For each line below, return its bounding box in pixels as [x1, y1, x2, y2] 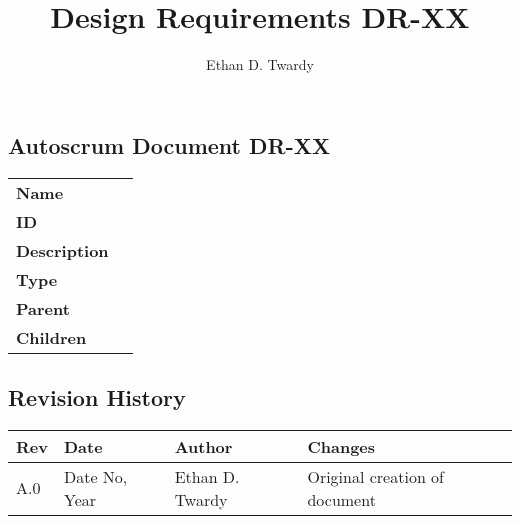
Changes [307, 434, 376, 458]
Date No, [63, 464, 128, 488]
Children [16, 325, 87, 349]
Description [16, 238, 109, 262]
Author [174, 434, 233, 458]
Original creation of [307, 464, 444, 488]
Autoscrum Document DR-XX [8, 129, 331, 160]
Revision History [8, 381, 186, 412]
